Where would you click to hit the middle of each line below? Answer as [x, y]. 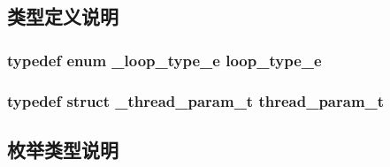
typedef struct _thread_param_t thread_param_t [196, 100]
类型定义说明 [63, 16]
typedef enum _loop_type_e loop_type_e [164, 60]
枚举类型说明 [63, 149]
